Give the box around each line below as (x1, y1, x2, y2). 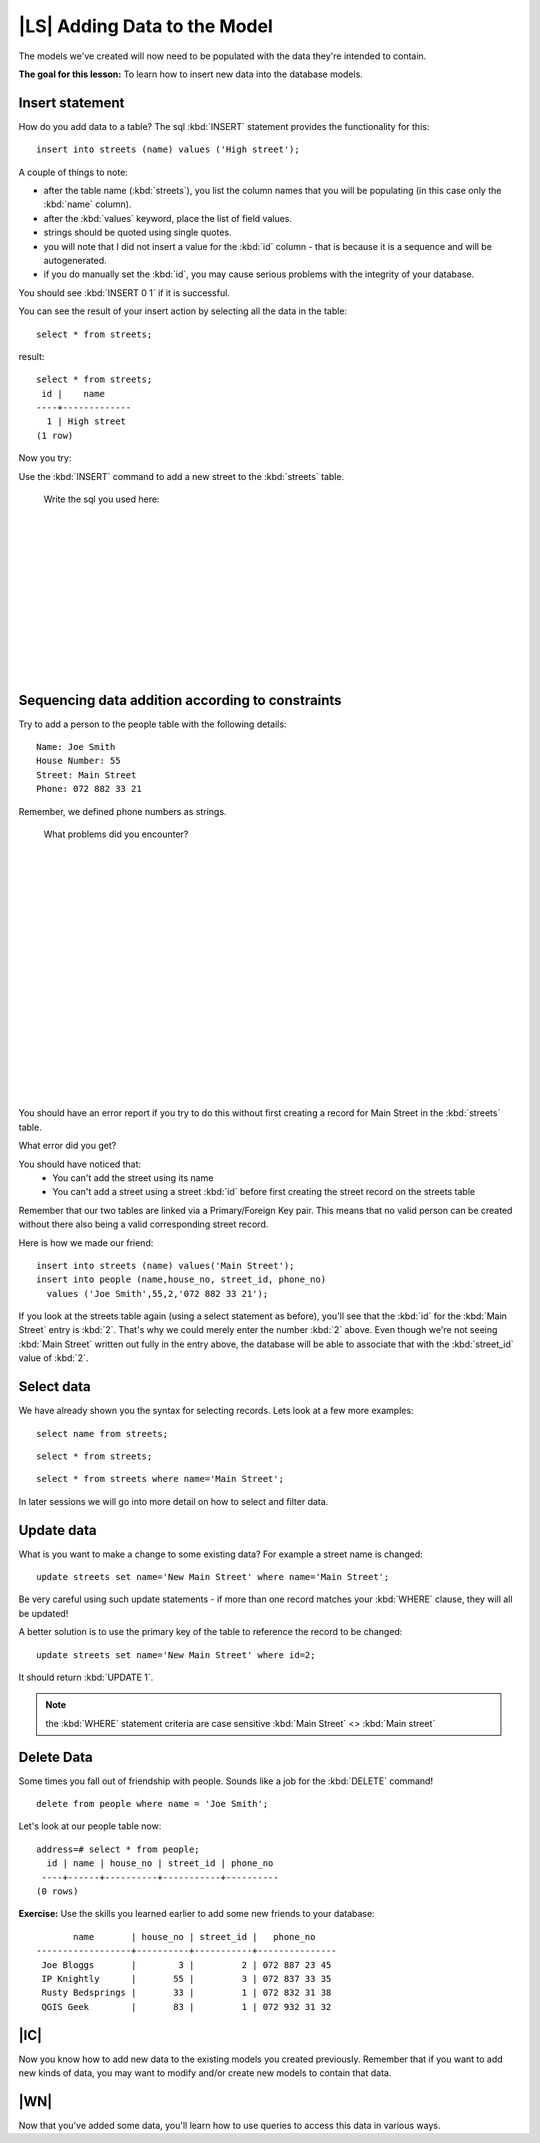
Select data (18, 1378, 91, 1395)
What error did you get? (18, 1140, 117, 1152)
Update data (18, 1521, 97, 1539)
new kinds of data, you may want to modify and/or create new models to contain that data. (18, 2067, 392, 2079)
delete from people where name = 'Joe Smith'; (36, 1798, 269, 1810)
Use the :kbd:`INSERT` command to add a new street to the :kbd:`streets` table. (18, 470, 345, 482)
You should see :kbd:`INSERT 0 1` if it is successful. (18, 286, 230, 299)
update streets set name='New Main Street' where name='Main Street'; (36, 1571, 390, 1583)
